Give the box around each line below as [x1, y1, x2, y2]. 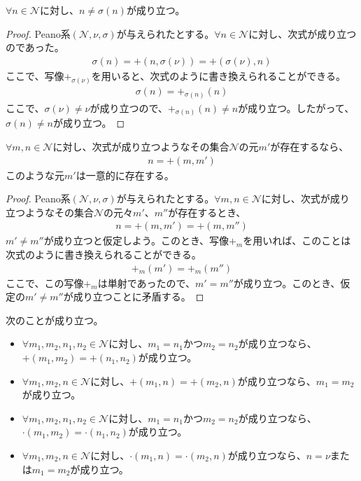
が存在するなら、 [270, 139, 349, 154]
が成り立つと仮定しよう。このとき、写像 [43, 233, 229, 248]
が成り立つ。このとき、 [233, 275, 341, 290]
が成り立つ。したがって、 [238, 100, 355, 115]
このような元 [6, 167, 64, 182]
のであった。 [6, 40, 64, 55]
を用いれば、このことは [243, 233, 351, 248]
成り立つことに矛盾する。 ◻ [73, 289, 204, 304]
